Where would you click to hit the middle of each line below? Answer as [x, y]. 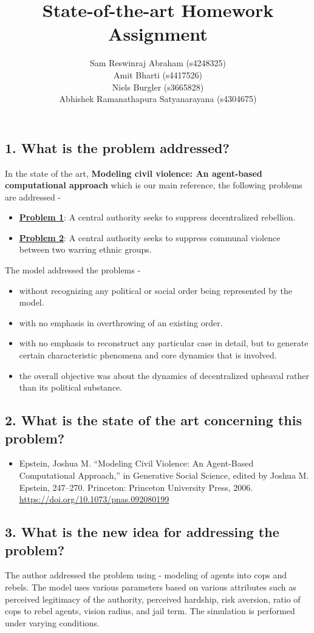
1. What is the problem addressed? [117, 147]
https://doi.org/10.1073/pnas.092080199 [94, 499]
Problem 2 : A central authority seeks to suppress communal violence [150, 237]
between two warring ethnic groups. [85, 249]
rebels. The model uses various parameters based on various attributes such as [151, 587]
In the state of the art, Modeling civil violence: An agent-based [134, 173]
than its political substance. [71, 387]
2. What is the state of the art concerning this [153, 420]
